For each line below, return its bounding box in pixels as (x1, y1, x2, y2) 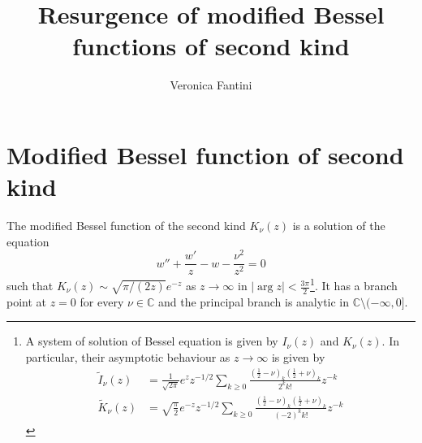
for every (80, 293, 124, 310)
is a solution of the (292, 217, 385, 234)
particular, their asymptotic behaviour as (25, 349, 230, 366)
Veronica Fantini (170, 76, 252, 93)
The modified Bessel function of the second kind (6, 217, 246, 234)
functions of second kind (72, 29, 350, 63)
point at (6, 293, 47, 310)
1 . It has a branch (310, 275, 398, 294)
